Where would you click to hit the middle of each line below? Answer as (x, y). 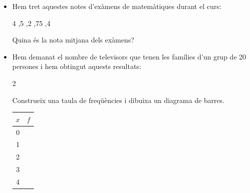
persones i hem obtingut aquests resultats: (77, 66)
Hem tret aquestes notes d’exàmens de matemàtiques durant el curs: (117, 6)
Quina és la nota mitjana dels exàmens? (73, 40)
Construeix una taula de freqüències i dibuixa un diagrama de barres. (118, 100)
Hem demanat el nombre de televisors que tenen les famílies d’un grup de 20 (129, 56)
